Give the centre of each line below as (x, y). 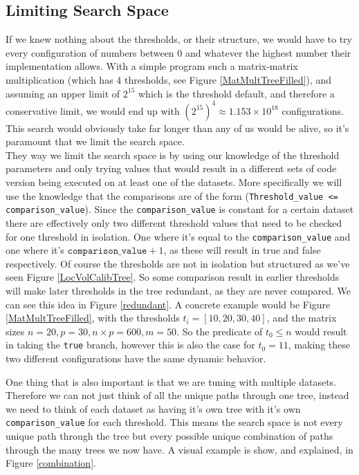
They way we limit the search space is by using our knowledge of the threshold (173, 155)
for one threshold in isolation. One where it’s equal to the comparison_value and (178, 236)
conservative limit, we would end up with (93, 110)
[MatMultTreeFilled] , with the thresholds (93, 318)
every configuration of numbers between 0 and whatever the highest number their (178, 52)
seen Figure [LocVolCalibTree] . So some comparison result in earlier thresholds (173, 277)
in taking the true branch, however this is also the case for (130, 345)
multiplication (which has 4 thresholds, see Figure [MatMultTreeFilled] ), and (169, 79)
